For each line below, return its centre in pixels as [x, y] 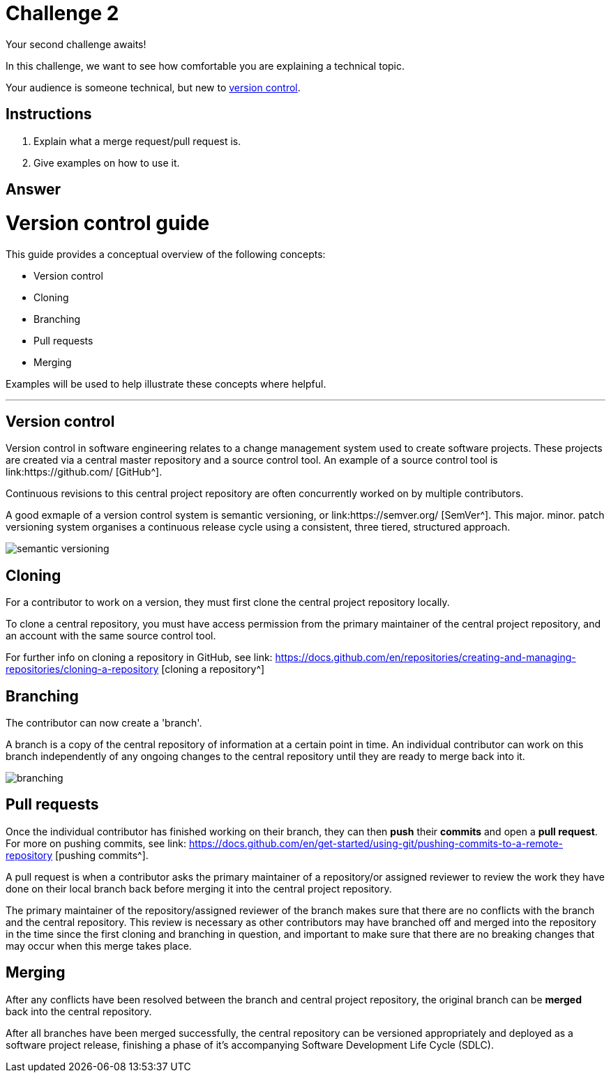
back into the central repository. [79, 1011]
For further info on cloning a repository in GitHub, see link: [139, 658]
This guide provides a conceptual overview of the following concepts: [166, 254]
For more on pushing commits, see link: [96, 843]
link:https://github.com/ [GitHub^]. [84, 472]
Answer [33, 190]
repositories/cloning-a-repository [82, 669]
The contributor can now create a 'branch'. [104, 723]
